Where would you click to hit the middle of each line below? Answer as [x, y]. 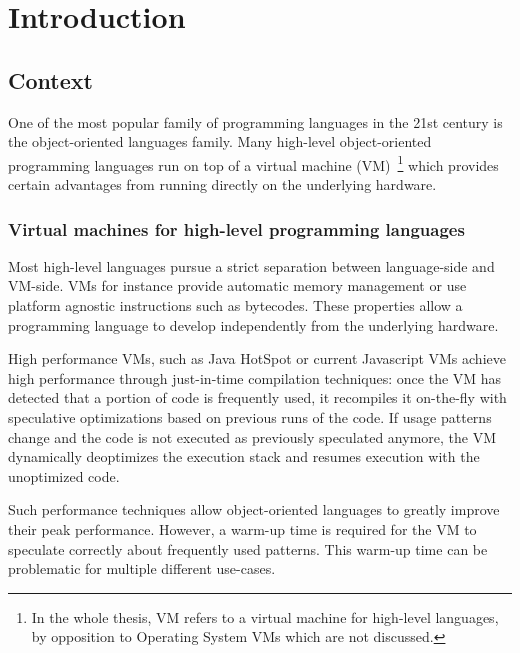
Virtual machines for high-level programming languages [236, 228]
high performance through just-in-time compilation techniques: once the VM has [255, 377]
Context [50, 79]
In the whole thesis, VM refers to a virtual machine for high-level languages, [265, 616]
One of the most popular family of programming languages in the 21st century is [255, 121]
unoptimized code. [64, 475]
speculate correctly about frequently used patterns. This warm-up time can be [248, 548]
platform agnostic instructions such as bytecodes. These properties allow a [235, 305]
